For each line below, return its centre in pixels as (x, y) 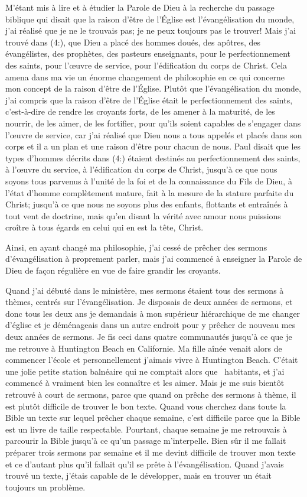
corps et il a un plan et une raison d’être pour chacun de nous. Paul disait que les (153, 146)
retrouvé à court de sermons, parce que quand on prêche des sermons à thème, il (151, 394)
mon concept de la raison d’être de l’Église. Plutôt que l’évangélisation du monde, (153, 88)
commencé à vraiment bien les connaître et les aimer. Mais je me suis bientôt (145, 383)
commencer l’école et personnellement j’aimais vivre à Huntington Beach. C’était (152, 360)
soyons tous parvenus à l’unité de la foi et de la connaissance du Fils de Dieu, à (149, 181)
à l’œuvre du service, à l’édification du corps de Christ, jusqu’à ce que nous (141, 169)
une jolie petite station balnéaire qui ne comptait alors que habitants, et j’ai (145, 371)
